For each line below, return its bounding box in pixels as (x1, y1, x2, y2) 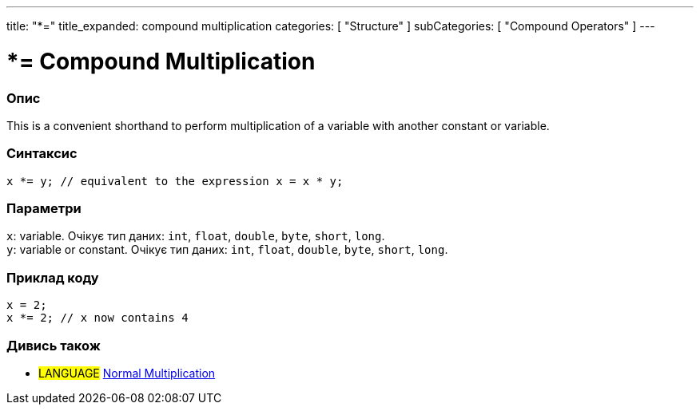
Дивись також (6, 337, 101, 354)
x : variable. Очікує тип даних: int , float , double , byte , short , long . (6, 229, 385, 243)
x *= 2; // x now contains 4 (6, 311, 189, 325)
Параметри (6, 200, 82, 216)
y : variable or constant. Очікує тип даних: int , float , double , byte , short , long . (6, 243, 448, 257)
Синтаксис (6, 145, 78, 162)
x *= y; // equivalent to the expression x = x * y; (6, 174, 344, 188)
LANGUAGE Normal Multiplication (38, 366, 216, 380)
